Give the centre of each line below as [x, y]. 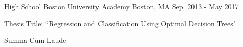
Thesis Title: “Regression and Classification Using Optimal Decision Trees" [120, 23]
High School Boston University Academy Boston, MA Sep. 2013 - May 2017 [121, 6]
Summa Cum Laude [35, 40]
